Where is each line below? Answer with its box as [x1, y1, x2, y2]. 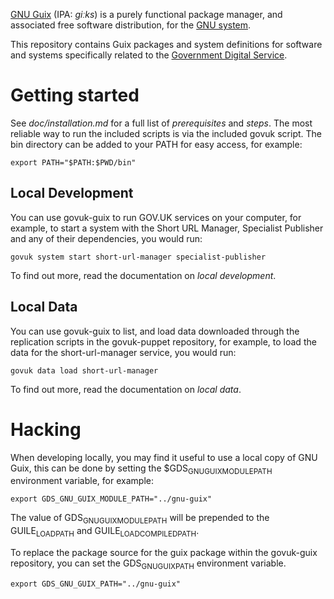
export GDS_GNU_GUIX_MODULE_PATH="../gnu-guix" [10, 494, 213, 504]
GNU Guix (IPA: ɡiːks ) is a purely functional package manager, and [10, 9, 283, 20]
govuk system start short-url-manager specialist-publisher [10, 252, 267, 262]
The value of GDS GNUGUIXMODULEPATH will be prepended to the [10, 512, 270, 526]
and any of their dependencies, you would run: [10, 232, 203, 244]
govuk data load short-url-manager [10, 365, 159, 376]
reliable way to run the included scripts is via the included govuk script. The [10, 127, 322, 139]
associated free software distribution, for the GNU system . [10, 19, 252, 31]
